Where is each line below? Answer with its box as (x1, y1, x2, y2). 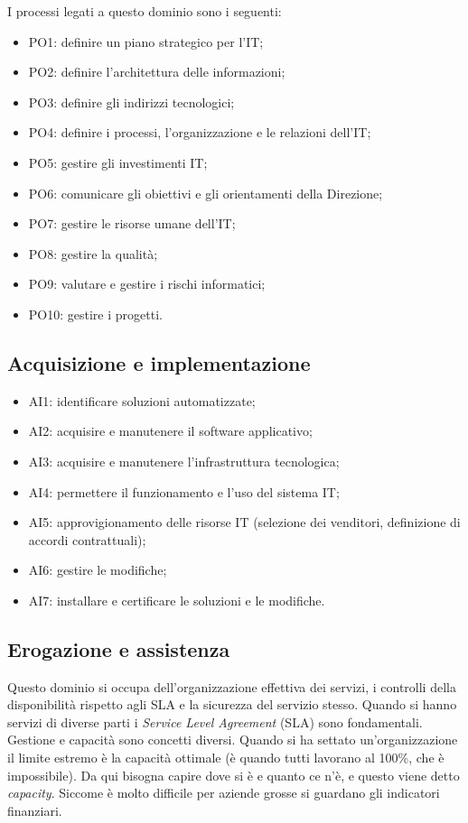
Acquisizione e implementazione (7, 348, 311, 376)
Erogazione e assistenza (7, 634, 230, 662)
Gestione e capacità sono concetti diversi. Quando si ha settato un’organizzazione (7, 730, 458, 749)
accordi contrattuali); (28, 530, 146, 549)
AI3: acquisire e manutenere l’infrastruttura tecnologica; (28, 451, 340, 470)
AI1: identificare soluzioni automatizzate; (28, 391, 256, 410)
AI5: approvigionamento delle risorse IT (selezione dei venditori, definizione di (28, 513, 461, 532)
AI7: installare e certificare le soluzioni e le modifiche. (28, 590, 325, 609)
